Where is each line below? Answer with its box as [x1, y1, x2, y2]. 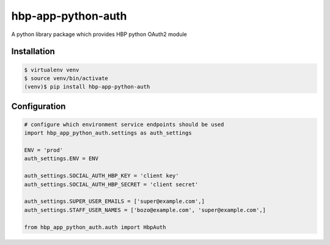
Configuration [11, 101, 66, 111]
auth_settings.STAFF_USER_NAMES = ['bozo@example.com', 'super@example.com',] [24, 207, 266, 213]
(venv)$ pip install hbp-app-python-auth [24, 83, 150, 90]
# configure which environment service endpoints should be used [24, 121, 224, 128]
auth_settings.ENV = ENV [24, 155, 99, 162]
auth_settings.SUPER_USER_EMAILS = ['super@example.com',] [24, 198, 205, 205]
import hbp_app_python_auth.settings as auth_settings [24, 130, 192, 137]
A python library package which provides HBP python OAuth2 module [11, 31, 188, 38]
